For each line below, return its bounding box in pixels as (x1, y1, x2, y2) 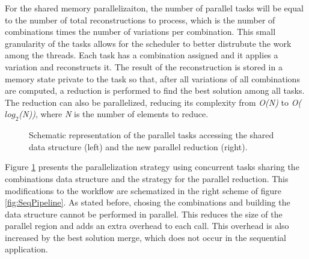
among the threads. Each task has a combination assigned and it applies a (5, 49, 278, 61)
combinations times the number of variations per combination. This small (5, 25, 276, 38)
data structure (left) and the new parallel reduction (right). (29, 140, 248, 153)
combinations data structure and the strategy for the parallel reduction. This (5, 172, 289, 184)
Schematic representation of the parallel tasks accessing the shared (29, 129, 274, 141)
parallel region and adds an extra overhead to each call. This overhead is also (5, 219, 289, 232)
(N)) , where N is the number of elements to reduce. (19, 108, 209, 120)
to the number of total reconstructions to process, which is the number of (5, 13, 275, 26)
